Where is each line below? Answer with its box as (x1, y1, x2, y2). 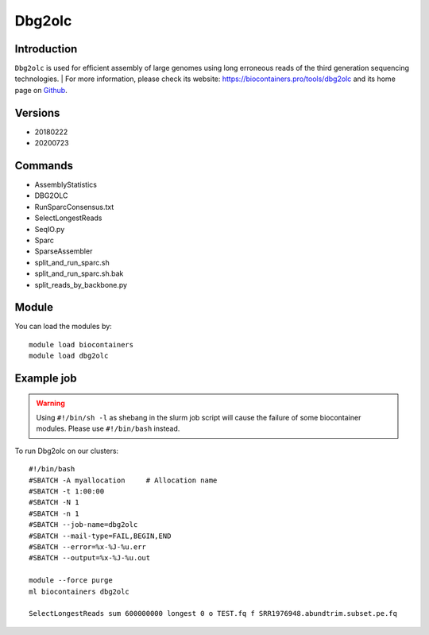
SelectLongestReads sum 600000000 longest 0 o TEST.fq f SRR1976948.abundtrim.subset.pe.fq (29, 609, 397, 618)
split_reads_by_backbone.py (34, 280, 127, 289)
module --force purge (29, 576, 113, 585)
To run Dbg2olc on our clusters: (14, 446, 119, 455)
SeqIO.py (34, 224, 65, 234)
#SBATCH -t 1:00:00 (29, 487, 105, 496)
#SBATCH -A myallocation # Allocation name (29, 475, 218, 485)
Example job (14, 372, 77, 385)
